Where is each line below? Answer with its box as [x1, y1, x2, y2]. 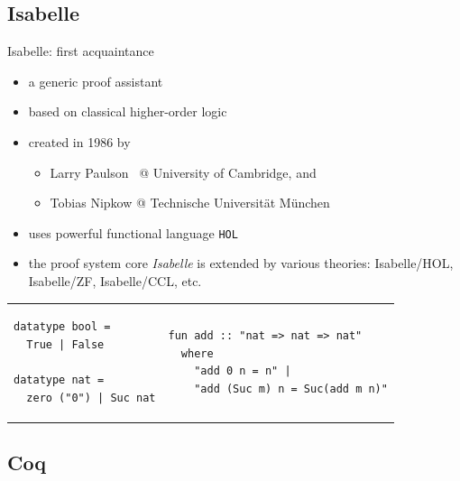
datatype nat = [14, 374, 105, 387]
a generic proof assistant [28, 71, 163, 90]
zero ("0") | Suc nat [26, 391, 156, 404]
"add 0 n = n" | [194, 365, 291, 378]
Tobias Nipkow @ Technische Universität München [50, 193, 330, 212]
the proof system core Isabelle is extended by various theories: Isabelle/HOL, [28, 254, 454, 273]
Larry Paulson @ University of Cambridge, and [50, 162, 317, 181]
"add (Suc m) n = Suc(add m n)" [194, 382, 388, 395]
